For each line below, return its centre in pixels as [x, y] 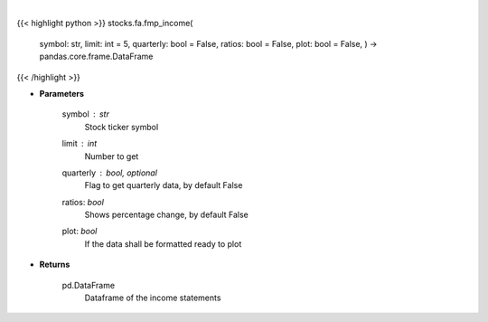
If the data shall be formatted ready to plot [163, 243]
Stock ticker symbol [122, 127]
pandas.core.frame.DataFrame [96, 57]
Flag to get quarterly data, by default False [164, 185]
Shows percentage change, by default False [166, 215]
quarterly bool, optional [110, 173]
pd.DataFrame [89, 285]
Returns [55, 265]
